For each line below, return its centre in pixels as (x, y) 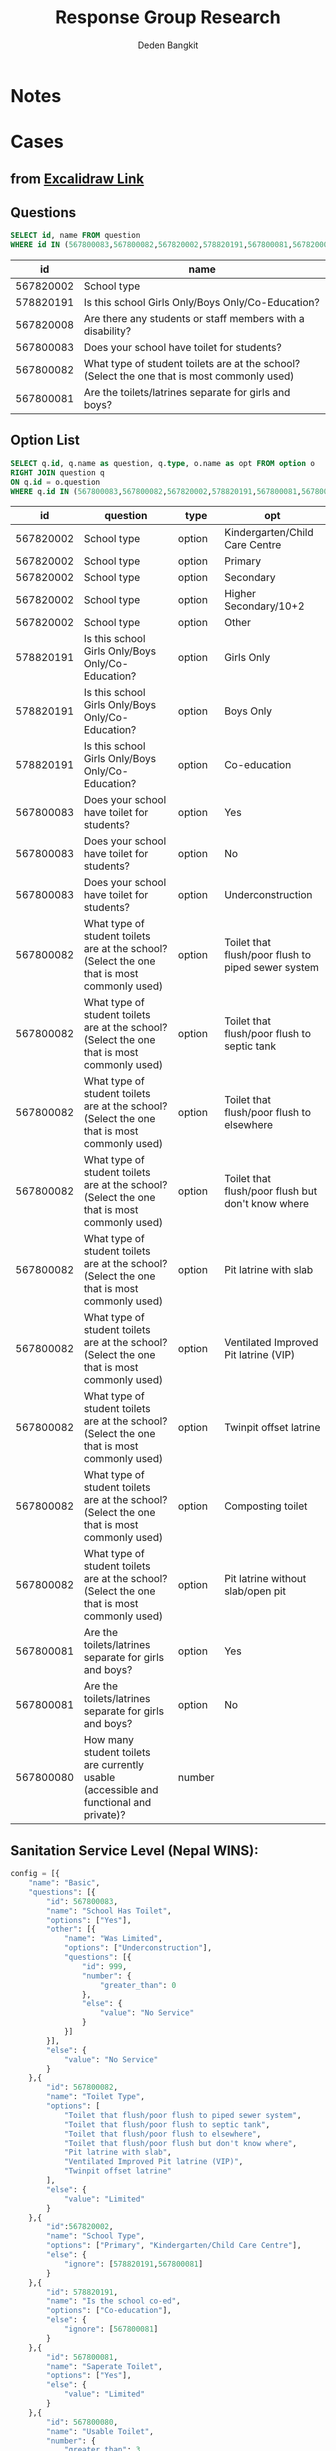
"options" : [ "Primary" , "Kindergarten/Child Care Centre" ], (174, 2246)
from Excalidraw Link (77, 178)
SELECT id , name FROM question (75, 236)
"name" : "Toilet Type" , (95, 2097)
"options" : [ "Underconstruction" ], (138, 1948)
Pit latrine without (265, 1579)
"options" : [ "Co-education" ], (109, 2311)
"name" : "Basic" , (64, 1883)
